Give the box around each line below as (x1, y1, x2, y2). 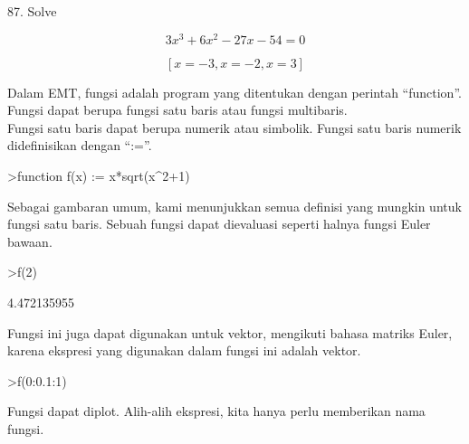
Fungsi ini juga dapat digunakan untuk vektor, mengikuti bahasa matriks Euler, (7, 323, 453, 342)
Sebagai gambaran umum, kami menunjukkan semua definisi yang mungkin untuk (7, 196, 462, 215)
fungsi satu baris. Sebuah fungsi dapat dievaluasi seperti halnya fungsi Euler (7, 214, 431, 233)
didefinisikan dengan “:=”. (7, 136, 152, 155)
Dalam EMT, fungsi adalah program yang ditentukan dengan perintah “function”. (7, 82, 462, 101)
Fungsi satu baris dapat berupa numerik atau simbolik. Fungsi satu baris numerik (7, 118, 462, 137)
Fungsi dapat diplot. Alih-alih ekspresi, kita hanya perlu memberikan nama (7, 401, 426, 420)
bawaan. (7, 231, 53, 250)
